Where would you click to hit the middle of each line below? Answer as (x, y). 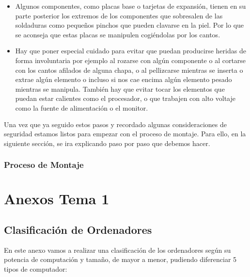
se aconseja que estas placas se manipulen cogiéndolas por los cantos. (118, 34)
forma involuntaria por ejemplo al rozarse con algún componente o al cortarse (131, 60)
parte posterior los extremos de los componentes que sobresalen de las (119, 15)
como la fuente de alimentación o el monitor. (82, 107)
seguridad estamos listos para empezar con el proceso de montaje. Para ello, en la (125, 134)
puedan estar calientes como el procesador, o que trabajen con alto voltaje (125, 98)
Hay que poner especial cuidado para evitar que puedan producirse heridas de (131, 51)
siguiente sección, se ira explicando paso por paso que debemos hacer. (107, 143)
